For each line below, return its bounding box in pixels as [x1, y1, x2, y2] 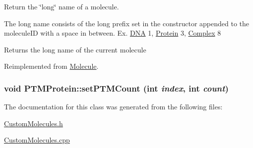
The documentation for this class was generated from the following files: [4, 101, 223, 112]
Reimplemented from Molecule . [4, 61, 99, 71]
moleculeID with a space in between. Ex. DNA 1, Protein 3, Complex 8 [4, 28, 221, 38]
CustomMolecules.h [4, 118, 63, 128]
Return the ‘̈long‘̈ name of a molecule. [4, 1, 119, 11]
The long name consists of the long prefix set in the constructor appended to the [4, 18, 249, 28]
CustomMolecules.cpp [4, 135, 70, 145]
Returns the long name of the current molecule [4, 44, 146, 54]
